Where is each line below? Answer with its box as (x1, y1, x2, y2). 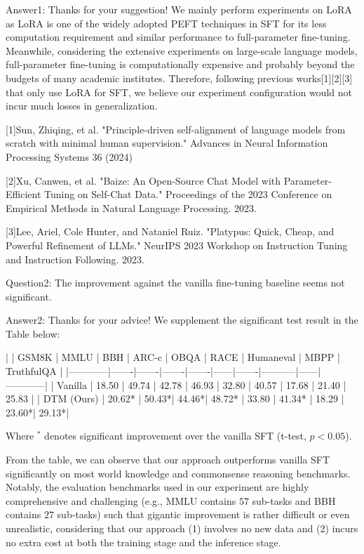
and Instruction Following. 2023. (6, 251, 144, 266)
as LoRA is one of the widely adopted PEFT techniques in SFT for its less (6, 15, 327, 30)
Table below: (6, 326, 60, 341)
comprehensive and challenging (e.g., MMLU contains (6, 493, 236, 508)
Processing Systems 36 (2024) (6, 149, 133, 164)
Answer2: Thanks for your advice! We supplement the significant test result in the (6, 312, 358, 327)
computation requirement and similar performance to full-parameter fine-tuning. (6, 29, 351, 44)
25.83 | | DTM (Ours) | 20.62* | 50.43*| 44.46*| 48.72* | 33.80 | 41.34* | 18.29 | (6, 391, 344, 406)
